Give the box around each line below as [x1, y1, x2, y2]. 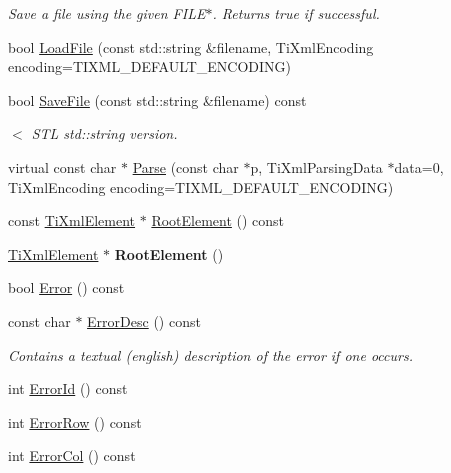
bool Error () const [8, 277, 125, 298]
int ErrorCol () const [8, 445, 136, 466]
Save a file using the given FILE [8, 3, 206, 23]
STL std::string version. [31, 123, 178, 144]
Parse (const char [132, 156, 239, 177]
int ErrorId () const [8, 378, 128, 399]
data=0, [394, 156, 444, 177]
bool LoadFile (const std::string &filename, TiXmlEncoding [8, 36, 374, 57]
